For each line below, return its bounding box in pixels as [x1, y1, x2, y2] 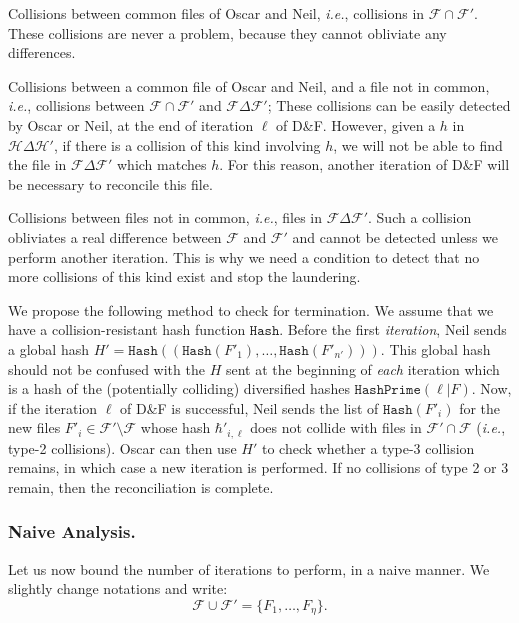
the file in [8, 154, 67, 175]
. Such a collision [368, 207, 472, 228]
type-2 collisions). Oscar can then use [8, 437, 237, 458]
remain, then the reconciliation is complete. [8, 476, 274, 497]
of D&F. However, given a [276, 114, 436, 135]
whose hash [140, 417, 211, 438]
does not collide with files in [250, 417, 422, 438]
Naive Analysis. [8, 519, 136, 544]
